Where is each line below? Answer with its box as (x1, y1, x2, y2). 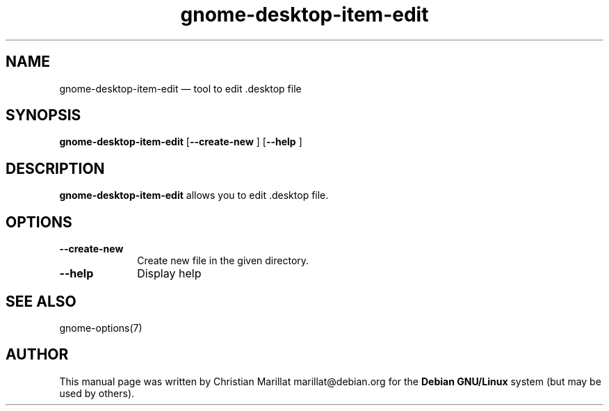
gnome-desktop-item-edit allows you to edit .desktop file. (59, 189, 329, 202)
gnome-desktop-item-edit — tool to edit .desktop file (59, 82, 302, 95)
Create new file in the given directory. (137, 255, 309, 267)
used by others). (59, 387, 135, 399)
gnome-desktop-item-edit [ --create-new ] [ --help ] (59, 136, 302, 148)
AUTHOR (6, 346, 69, 364)
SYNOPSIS (6, 106, 81, 124)
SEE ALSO (6, 292, 76, 310)
